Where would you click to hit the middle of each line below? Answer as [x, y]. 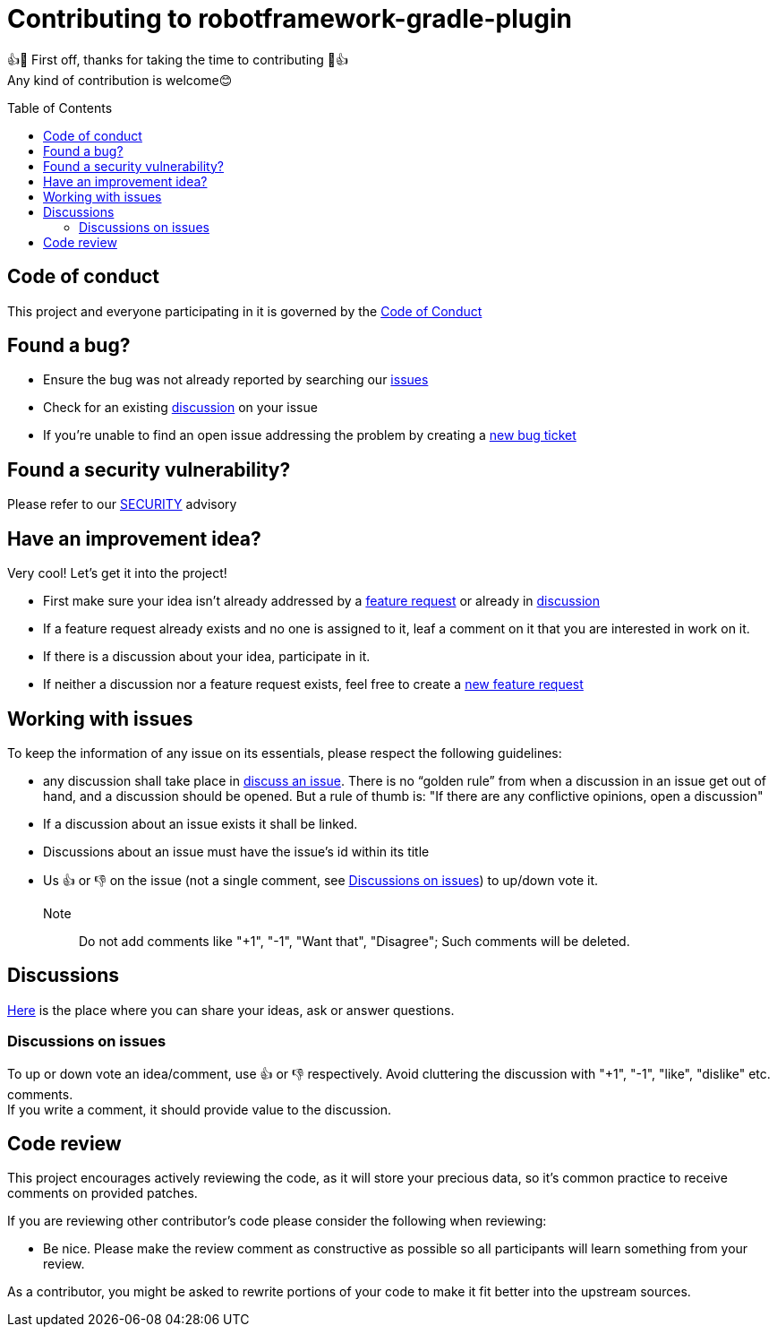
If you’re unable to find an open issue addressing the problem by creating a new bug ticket [310, 435]
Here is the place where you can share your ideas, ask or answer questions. [231, 1010]
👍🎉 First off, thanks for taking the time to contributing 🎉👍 [178, 59]
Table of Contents [60, 108]
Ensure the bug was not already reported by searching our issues [236, 380]
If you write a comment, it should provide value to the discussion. [200, 1109]
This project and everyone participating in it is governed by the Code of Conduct [245, 311]
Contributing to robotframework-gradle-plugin [290, 19]
